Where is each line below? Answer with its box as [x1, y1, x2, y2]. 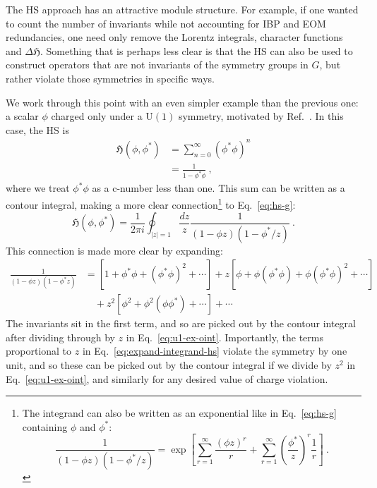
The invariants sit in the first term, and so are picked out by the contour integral [6, 316, 356, 331]
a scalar [6, 109, 39, 123]
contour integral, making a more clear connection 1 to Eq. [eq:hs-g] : [6, 195, 296, 212]
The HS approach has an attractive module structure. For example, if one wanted [6, 2, 359, 16]
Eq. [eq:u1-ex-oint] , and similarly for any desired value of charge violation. [6, 371, 328, 386]
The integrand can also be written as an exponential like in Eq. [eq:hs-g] [22, 405, 337, 420]
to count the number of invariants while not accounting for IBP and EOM [6, 16, 326, 30]
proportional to [6, 343, 72, 358]
